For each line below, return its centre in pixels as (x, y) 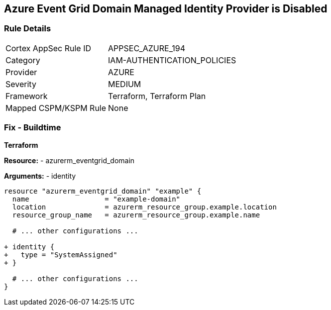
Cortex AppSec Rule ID (49, 48)
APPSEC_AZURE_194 (147, 48)
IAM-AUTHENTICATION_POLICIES (172, 60)
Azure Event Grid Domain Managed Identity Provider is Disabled (166, 9)
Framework (27, 96)
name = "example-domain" (96, 199)
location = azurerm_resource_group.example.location (144, 207)
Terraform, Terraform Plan (157, 96)
